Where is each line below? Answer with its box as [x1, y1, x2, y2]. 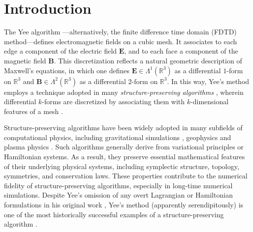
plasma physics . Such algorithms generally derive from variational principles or [4, 142, 244, 152]
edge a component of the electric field [4, 46, 117, 56]
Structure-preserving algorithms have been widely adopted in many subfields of [4, 122, 243, 133]
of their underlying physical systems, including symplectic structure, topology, [4, 161, 239, 171]
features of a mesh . [4, 106, 63, 116]
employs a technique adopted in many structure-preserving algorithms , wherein [4, 87, 244, 97]
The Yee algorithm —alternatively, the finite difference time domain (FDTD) [4, 27, 237, 37]
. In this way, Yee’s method [167, 76, 250, 86]
